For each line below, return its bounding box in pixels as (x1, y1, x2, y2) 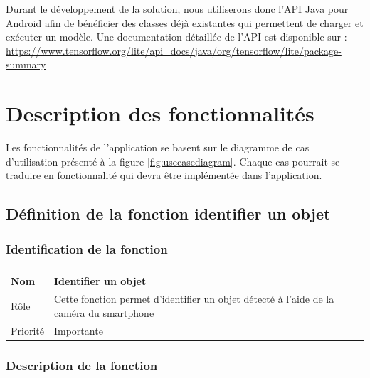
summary (6, 57, 46, 72)
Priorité (11, 323, 44, 337)
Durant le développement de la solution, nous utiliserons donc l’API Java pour (6, 1, 349, 16)
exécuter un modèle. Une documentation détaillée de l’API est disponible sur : (6, 29, 347, 44)
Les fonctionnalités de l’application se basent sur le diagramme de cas (6, 140, 310, 155)
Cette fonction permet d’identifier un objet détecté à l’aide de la (53, 291, 334, 306)
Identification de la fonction (6, 239, 168, 257)
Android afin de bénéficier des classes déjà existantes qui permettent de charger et (6, 15, 364, 30)
